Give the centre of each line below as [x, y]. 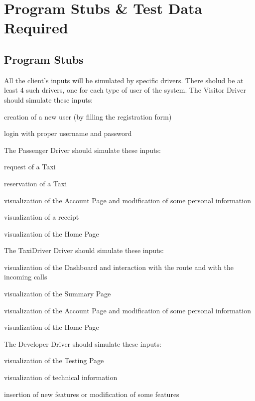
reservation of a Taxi [36, 183]
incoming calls [26, 277]
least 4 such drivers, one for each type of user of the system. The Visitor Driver [125, 90]
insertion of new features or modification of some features [92, 394]
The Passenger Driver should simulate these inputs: [82, 150]
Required [36, 28]
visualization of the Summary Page [58, 294]
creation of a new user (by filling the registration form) [88, 116]
